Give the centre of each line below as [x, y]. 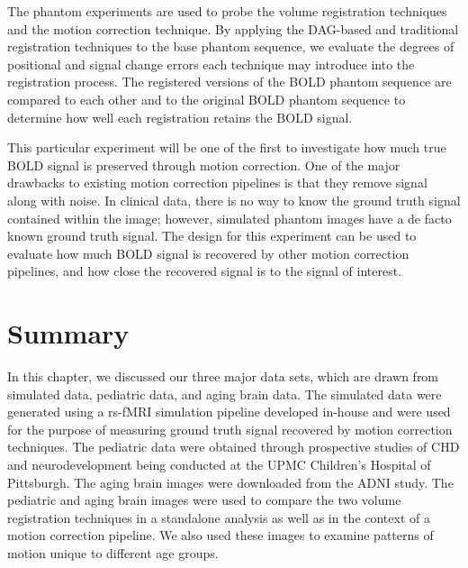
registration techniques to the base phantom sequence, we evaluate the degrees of [231, 46]
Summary [68, 333]
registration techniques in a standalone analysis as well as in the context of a [219, 517]
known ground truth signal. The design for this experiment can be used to [212, 236]
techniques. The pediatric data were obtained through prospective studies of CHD [234, 447]
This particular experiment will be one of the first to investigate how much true [227, 147]
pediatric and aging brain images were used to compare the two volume [204, 500]
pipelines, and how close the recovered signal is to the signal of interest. [205, 271]
